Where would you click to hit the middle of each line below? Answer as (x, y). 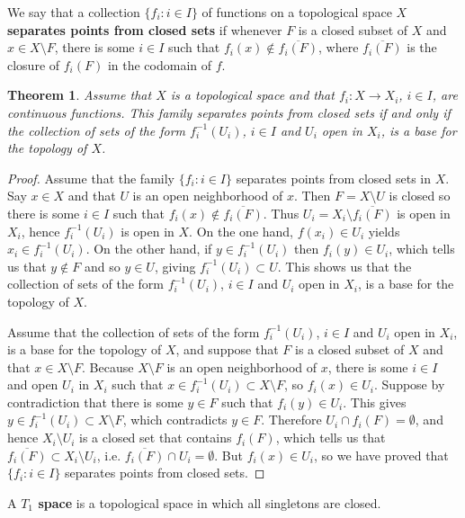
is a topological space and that (252, 95)
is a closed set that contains (156, 438)
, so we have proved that (381, 455)
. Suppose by (410, 384)
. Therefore (291, 420)
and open (33, 384)
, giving (175, 266)
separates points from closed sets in (334, 178)
